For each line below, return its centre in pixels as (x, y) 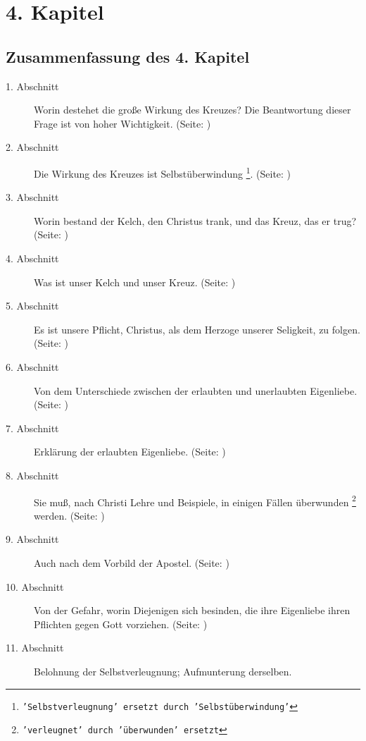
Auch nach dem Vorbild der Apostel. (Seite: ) (132, 562)
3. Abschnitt (32, 197)
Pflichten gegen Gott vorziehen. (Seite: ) (121, 624)
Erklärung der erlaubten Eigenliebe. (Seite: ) (130, 452)
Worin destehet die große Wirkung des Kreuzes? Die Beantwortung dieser (193, 110)
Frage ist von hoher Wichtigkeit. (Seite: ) (122, 123)
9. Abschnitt (32, 539)
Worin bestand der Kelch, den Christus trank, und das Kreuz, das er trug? (195, 220)
